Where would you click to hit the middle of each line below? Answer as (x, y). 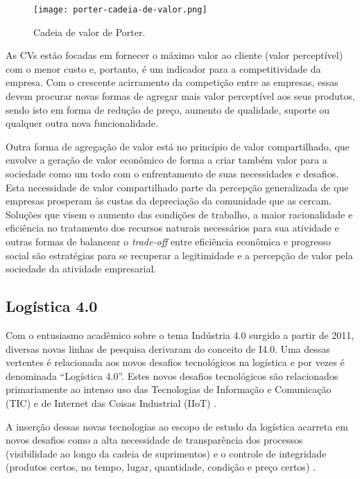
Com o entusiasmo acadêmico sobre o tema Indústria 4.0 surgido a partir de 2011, (180, 334)
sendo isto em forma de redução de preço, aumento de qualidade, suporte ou (168, 109)
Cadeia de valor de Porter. (89, 32)
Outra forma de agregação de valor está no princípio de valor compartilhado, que (178, 146)
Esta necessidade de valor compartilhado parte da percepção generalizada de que (177, 187)
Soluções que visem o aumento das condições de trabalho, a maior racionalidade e (179, 214)
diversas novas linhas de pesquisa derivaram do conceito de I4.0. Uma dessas (168, 348)
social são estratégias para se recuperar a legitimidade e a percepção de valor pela (179, 255)
